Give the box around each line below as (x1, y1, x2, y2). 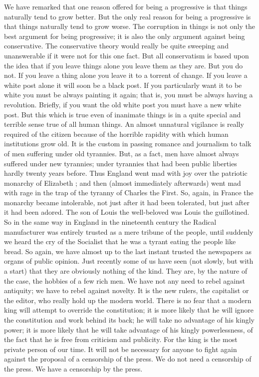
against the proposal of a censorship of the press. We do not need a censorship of (4, 354, 252, 364)
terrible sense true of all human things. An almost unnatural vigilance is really (4, 119, 244, 129)
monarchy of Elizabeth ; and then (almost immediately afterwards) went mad (4, 177, 241, 188)
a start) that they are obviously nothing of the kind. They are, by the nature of (4, 266, 248, 276)
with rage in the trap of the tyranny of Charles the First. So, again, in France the (4, 187, 254, 198)
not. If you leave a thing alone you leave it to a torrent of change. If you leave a (4, 70, 248, 80)
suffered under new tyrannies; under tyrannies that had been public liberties (4, 158, 237, 168)
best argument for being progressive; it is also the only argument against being (4, 30, 245, 41)
